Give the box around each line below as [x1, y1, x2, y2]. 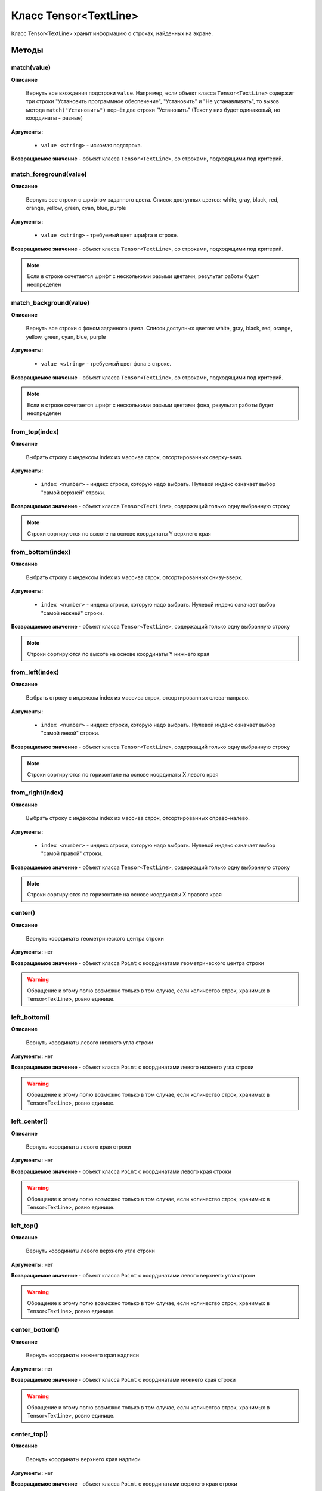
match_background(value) [11, 299, 90, 307]
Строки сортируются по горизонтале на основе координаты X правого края [27, 891, 222, 898]
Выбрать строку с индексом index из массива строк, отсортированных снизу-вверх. [26, 574, 243, 581]
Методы [11, 45, 44, 55]
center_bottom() [11, 1326, 60, 1334]
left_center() [11, 1117, 48, 1125]
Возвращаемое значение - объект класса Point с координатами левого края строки [11, 1168, 232, 1175]
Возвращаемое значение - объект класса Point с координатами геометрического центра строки [11, 959, 265, 966]
